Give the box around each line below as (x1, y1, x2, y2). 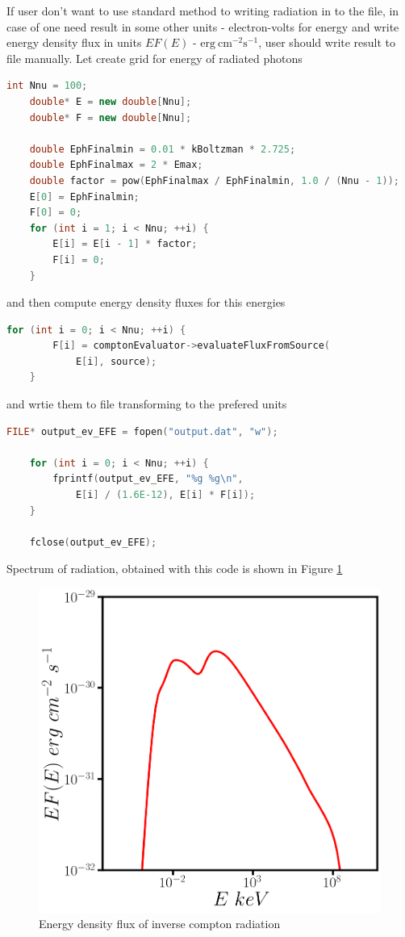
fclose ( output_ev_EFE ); (29, 536, 157, 548)
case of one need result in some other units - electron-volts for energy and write (6, 18, 399, 35)
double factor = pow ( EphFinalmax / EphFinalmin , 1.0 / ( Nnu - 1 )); (29, 174, 399, 186)
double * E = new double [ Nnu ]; (29, 95, 192, 107)
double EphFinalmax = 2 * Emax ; (29, 159, 203, 171)
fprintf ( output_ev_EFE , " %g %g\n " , (52, 473, 244, 485)
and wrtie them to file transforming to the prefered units (6, 395, 287, 412)
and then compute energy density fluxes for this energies (6, 294, 286, 311)
